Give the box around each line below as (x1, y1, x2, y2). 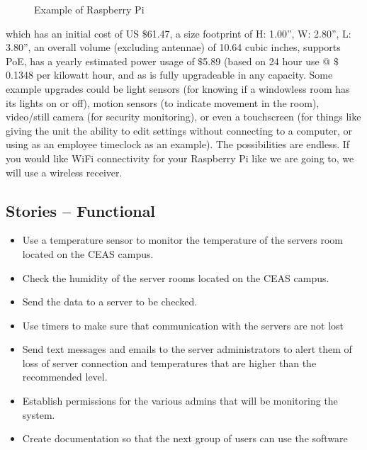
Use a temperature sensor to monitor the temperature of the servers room (22, 232, 343, 247)
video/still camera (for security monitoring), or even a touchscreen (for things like (6, 109, 361, 124)
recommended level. (22, 369, 108, 384)
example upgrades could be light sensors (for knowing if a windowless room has (6, 81, 350, 96)
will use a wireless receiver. (6, 164, 123, 179)
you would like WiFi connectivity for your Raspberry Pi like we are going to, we (6, 150, 354, 165)
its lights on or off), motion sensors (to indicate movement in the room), (6, 95, 320, 110)
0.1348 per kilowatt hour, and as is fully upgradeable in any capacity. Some (6, 67, 333, 82)
